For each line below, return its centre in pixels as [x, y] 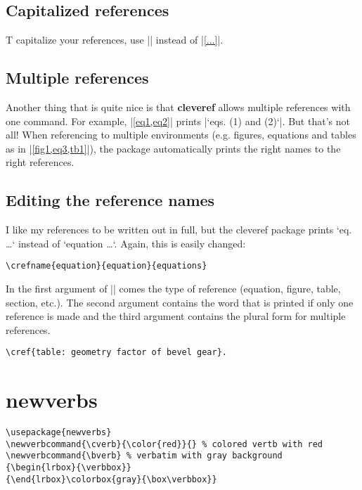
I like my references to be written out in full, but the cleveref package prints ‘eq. [179, 230]
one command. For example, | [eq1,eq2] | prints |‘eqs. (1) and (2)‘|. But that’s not [178, 121]
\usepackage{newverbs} [59, 433]
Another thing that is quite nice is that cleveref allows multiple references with [178, 107]
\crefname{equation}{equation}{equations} [106, 266]
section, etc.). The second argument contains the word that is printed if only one [180, 302]
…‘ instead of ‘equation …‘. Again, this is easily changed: [126, 243]
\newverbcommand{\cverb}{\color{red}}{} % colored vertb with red [164, 444]
